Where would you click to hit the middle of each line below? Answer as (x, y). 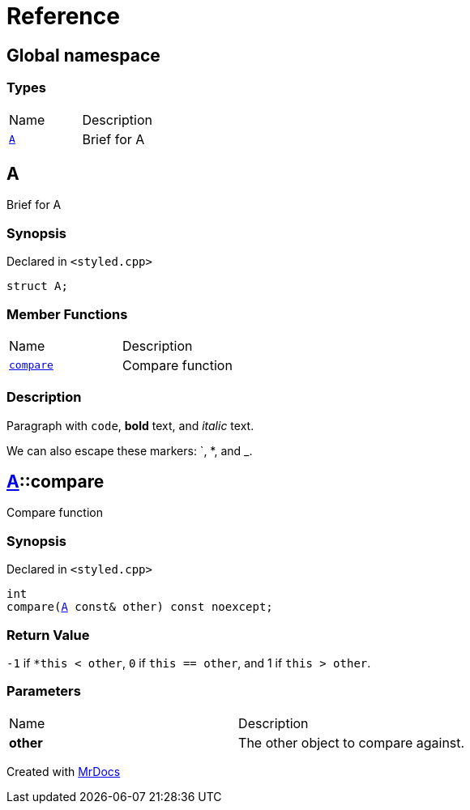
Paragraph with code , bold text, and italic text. (130, 425)
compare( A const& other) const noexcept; (140, 607)
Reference (63, 16)
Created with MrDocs (64, 771)
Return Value (48, 635)
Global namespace (83, 55)
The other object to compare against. (352, 742)
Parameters (44, 691)
